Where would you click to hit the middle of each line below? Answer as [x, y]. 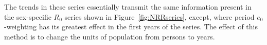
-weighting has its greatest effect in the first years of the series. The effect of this [131, 27]
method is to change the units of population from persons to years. [110, 36]
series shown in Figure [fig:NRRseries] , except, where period [159, 16]
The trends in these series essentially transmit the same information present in [128, 7]
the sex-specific [28, 16]
